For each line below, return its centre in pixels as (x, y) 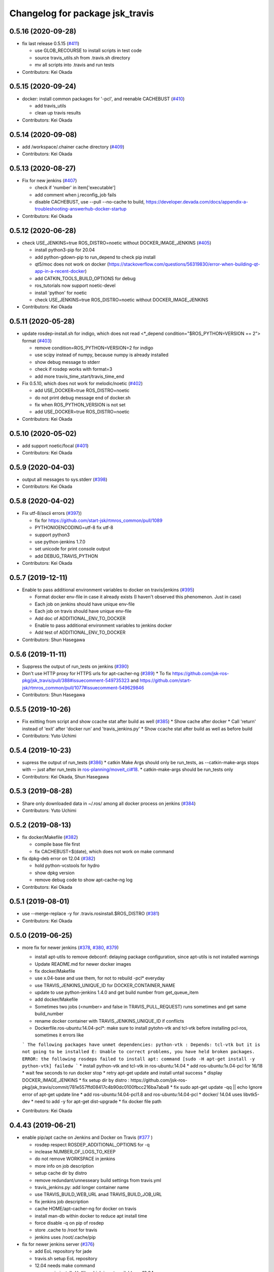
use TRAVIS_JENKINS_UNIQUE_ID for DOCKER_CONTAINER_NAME (105, 985)
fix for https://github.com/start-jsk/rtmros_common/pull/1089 (98, 520)
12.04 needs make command (65, 1266)
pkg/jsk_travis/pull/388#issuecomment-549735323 (76, 681)
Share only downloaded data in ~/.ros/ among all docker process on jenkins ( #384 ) (109, 803)
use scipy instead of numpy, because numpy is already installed (101, 355)
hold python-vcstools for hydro (67, 865)
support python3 (52, 535)
